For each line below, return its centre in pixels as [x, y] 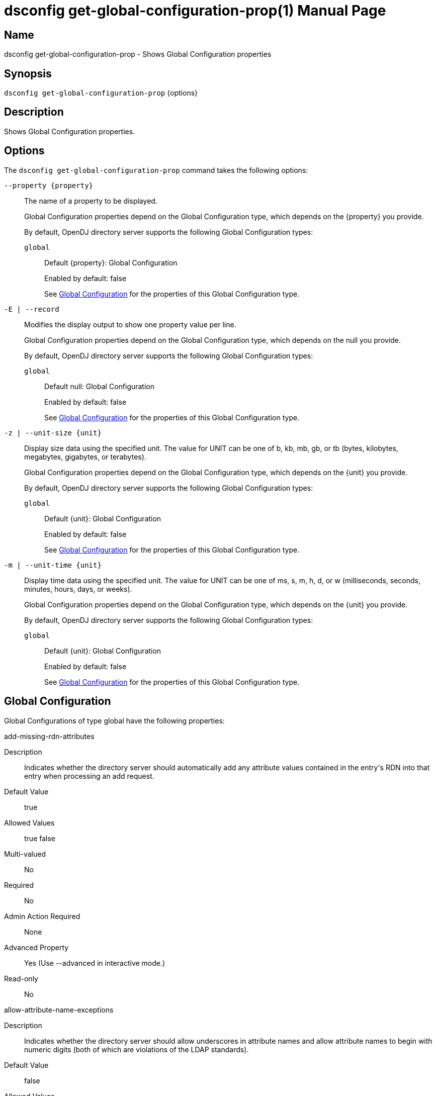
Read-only [21, 978]
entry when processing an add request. [89, 776]
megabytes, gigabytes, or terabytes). [85, 456]
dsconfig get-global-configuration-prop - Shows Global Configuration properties [138, 54]
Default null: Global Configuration [100, 386]
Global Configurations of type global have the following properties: [114, 720]
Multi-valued [25, 854]
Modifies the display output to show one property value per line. [130, 324]
